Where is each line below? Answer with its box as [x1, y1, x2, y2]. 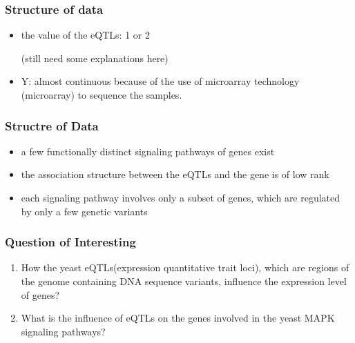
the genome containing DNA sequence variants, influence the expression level [21, 274, 347, 288]
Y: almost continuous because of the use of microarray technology [21, 74, 300, 88]
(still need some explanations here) [21, 50, 169, 65]
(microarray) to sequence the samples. [21, 88, 182, 101]
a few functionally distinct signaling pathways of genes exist [21, 144, 275, 158]
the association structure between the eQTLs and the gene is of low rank [21, 167, 329, 182]
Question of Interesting [5, 233, 136, 251]
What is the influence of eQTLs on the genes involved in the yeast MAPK [21, 311, 335, 325]
